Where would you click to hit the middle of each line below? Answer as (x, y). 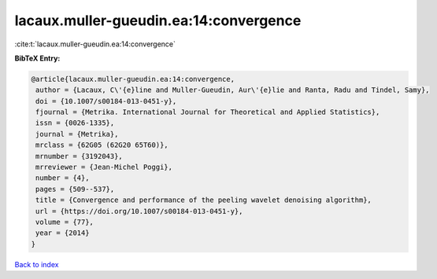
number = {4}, (63, 178)
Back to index (37, 264)
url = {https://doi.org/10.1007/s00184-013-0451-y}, (139, 211)
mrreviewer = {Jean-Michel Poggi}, (104, 167)
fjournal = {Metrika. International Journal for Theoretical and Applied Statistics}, (208, 112)
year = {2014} (63, 233)
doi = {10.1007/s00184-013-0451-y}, (106, 101)
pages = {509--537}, (75, 189)
